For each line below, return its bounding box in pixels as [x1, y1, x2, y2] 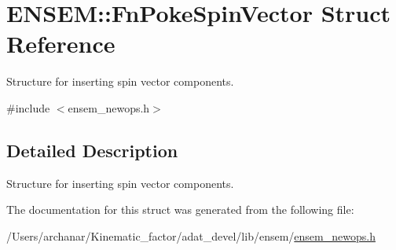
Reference [6, 28, 115, 60]
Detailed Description [6, 138, 178, 162]
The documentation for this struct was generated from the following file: [6, 201, 354, 218]
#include [6, 99, 50, 116]
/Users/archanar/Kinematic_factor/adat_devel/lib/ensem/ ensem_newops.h [6, 227, 376, 244]
